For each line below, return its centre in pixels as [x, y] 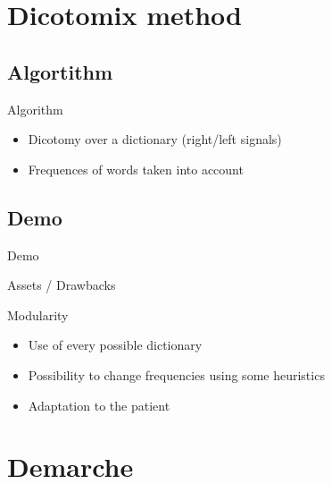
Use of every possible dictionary [115, 345]
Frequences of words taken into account [136, 169]
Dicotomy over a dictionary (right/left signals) [155, 139]
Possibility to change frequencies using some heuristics [176, 374]
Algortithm [60, 71]
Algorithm [35, 109]
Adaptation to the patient [99, 405]
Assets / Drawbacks [62, 285]
